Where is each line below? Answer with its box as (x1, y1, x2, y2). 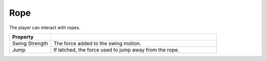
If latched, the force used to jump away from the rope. (53, 46, 179, 53)
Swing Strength (12, 40, 48, 47)
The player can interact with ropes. (9, 25, 81, 30)
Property (12, 33, 34, 40)
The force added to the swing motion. (53, 40, 141, 47)
